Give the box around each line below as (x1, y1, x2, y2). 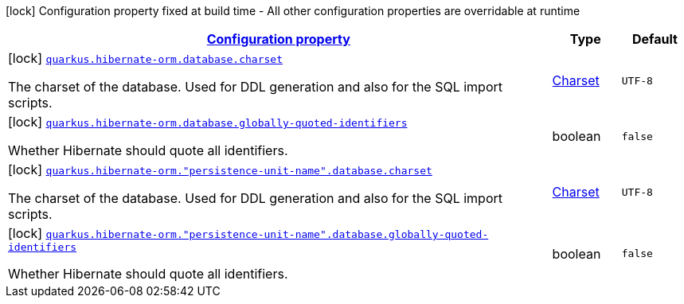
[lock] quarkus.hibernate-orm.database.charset (8, 50, 283, 66)
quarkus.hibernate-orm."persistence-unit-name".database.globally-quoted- (45, 228, 489, 240)
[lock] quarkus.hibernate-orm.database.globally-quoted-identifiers (8, 114, 408, 130)
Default (631, 31, 678, 47)
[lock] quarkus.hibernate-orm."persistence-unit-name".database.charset (8, 162, 432, 177)
